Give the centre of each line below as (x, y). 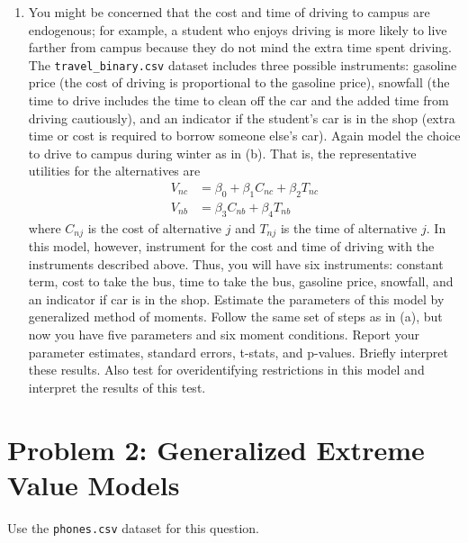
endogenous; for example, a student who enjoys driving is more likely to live (238, 29)
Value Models (94, 484)
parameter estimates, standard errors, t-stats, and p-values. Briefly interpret (238, 352)
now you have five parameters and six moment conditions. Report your (224, 335)
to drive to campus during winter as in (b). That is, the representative (222, 153)
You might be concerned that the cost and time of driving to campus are (229, 12)
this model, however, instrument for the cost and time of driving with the (231, 246)
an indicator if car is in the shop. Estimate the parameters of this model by (236, 299)
